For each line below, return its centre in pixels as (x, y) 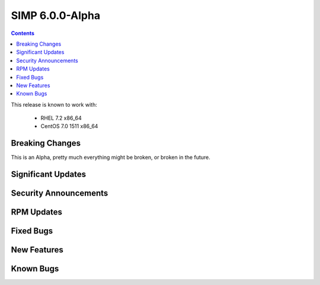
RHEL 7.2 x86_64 (61, 118)
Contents (23, 33)
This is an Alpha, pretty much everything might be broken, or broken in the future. (111, 158)
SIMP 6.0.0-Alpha (56, 15)
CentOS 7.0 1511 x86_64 (69, 126)
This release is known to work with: (54, 104)
